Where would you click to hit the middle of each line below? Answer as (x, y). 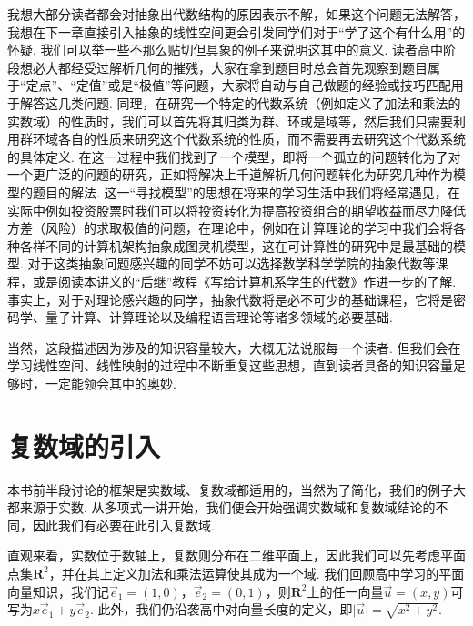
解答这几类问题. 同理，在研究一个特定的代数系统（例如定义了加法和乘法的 (240, 102)
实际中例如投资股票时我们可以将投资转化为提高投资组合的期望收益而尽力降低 (236, 210)
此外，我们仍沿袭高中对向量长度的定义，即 (225, 609)
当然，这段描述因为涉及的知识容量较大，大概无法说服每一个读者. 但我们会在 (234, 347)
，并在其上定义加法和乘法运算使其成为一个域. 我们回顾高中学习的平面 (257, 573)
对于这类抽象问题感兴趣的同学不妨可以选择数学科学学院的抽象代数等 (231, 263)
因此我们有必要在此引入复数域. (123, 525)
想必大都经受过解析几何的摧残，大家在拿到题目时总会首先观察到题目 (223, 67)
